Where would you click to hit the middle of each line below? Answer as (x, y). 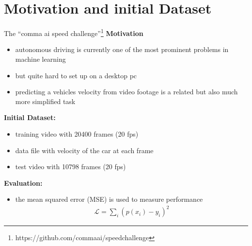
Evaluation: (23, 183)
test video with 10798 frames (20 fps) (71, 167)
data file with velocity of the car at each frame (84, 150)
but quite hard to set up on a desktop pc (76, 75)
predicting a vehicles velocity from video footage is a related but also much (126, 92)
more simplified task (45, 101)
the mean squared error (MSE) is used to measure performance (109, 199)
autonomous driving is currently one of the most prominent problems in (122, 49)
